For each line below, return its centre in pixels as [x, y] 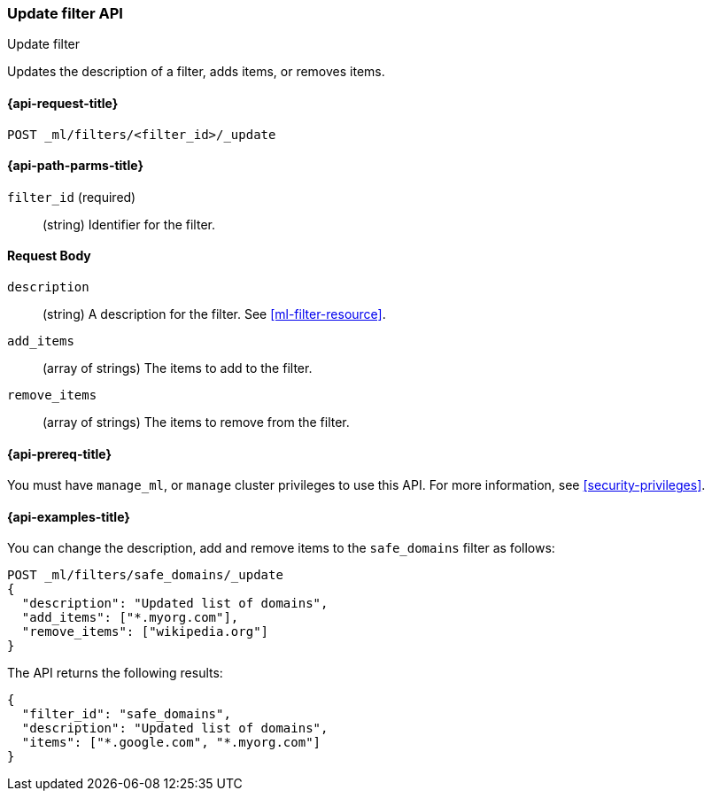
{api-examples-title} [69, 516]
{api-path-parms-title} [76, 166]
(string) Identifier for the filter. [129, 224]
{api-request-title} [63, 103]
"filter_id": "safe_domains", [126, 714]
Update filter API [65, 13]
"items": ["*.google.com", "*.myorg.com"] [171, 743]
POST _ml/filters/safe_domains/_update [145, 575]
